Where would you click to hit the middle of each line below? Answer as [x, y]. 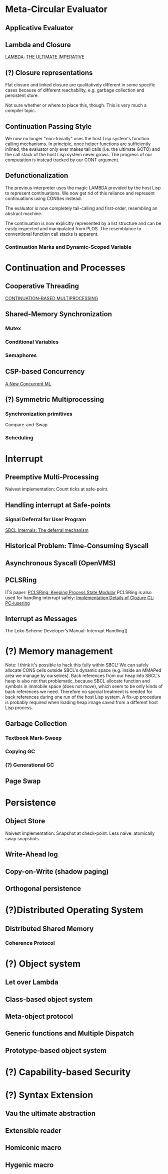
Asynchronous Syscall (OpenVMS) [60, 563]
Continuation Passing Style [48, 126]
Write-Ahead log [32, 855]
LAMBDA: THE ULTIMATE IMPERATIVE [45, 57]
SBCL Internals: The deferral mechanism [47, 530]
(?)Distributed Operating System [74, 910]
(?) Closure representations [49, 73]
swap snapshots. [23, 838]
